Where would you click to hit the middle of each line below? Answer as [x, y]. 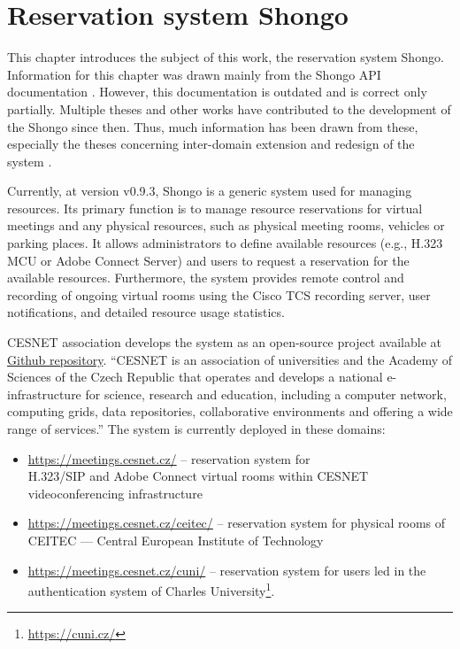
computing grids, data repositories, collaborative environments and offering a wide [230, 411]
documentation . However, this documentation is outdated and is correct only [217, 92]
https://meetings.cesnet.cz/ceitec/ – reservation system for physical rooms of [237, 523]
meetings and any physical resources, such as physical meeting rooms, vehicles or [226, 225]
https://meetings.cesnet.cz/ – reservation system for [169, 458]
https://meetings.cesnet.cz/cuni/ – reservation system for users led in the [227, 570]
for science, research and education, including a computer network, [266, 394]
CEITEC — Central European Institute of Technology [176, 540]
